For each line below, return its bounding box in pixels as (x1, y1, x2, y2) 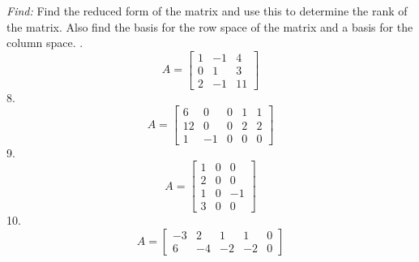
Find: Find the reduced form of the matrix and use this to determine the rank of (6, 2, 408, 19)
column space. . (6, 34, 83, 51)
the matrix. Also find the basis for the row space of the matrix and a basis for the (6, 18, 413, 35)
